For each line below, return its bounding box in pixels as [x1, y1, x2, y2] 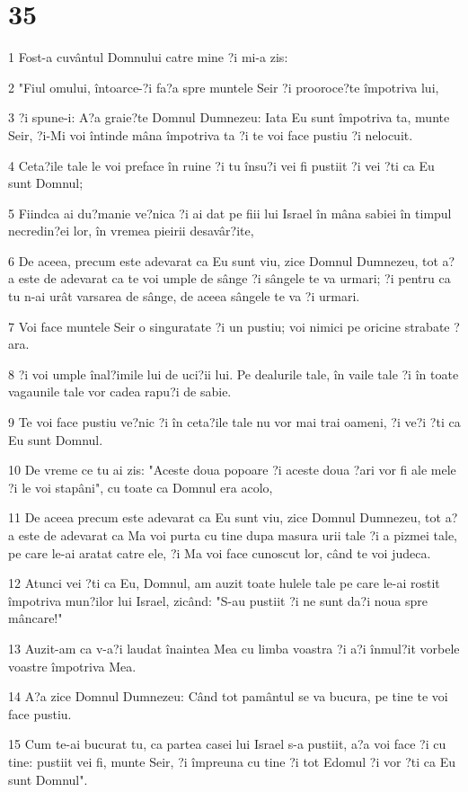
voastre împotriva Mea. [8, 656, 137, 675]
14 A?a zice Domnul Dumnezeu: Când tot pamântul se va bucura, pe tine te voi [8, 687, 448, 706]
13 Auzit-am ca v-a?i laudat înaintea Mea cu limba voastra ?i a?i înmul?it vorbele [8, 638, 460, 657]
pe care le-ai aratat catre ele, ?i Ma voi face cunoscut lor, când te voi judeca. [8, 543, 431, 562]
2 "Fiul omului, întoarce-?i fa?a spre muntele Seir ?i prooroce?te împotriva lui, [8, 77, 439, 96]
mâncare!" [8, 609, 63, 627]
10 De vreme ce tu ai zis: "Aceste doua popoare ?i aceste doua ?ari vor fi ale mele [8, 460, 456, 479]
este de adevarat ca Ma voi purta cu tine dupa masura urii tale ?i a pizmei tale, [18, 526, 457, 544]
